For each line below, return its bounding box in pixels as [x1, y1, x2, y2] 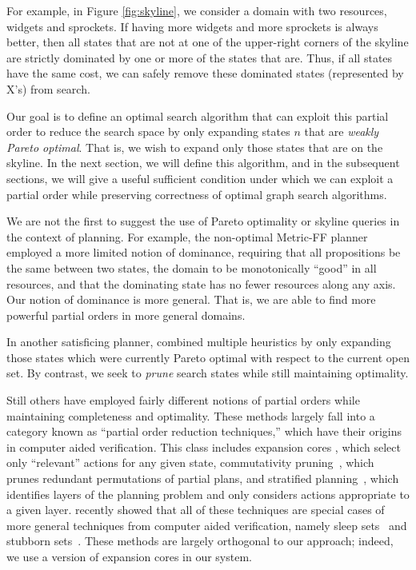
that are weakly [304, 123, 379, 140]
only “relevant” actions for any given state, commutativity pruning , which [6, 454, 374, 471]
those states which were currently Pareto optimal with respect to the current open [6, 349, 410, 365]
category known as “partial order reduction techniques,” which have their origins [6, 423, 402, 440]
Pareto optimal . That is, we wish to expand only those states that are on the [6, 138, 383, 155]
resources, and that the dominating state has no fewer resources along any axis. [6, 275, 396, 292]
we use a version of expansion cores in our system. [6, 548, 252, 564]
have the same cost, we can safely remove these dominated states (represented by [6, 65, 404, 82]
